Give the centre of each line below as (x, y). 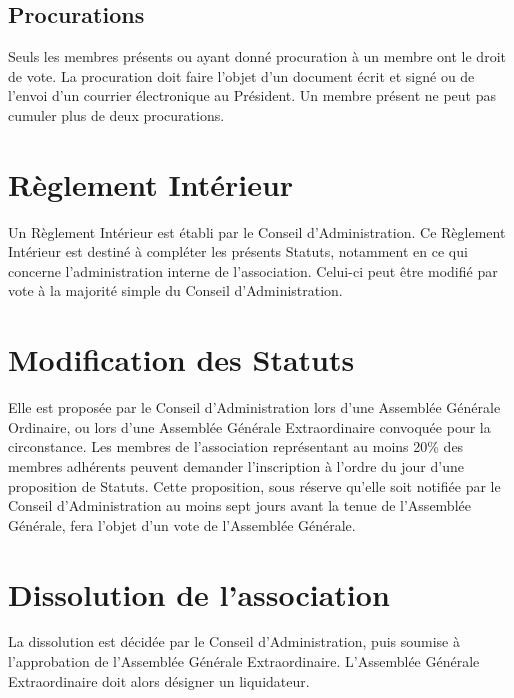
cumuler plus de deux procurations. (116, 114)
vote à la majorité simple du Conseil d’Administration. (175, 290)
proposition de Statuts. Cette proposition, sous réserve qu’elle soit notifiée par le (254, 485)
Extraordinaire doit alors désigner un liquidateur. (159, 680)
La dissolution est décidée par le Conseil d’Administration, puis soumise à (234, 641)
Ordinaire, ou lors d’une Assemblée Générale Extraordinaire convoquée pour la (249, 426)
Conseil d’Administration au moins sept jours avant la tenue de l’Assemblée (239, 505)
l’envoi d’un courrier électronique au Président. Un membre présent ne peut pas (252, 95)
